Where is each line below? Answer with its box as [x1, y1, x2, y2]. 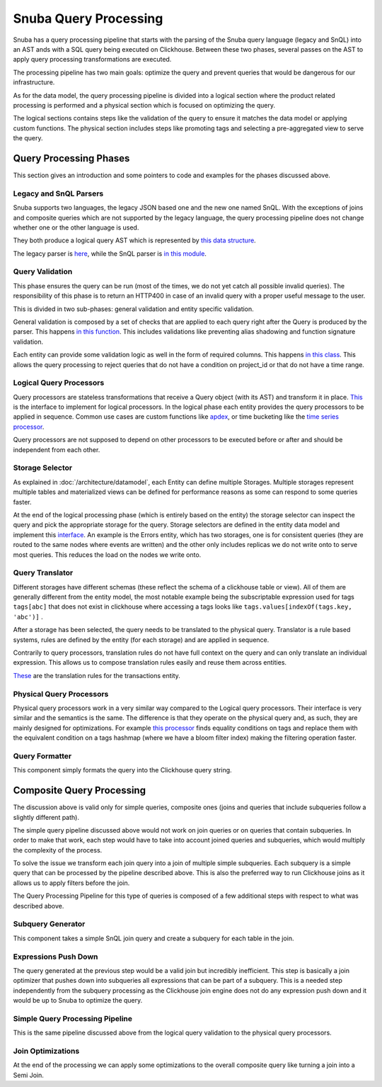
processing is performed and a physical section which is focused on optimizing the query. [13, 101, 276, 109]
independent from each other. [13, 445, 100, 454]
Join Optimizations [13, 1046, 80, 1056]
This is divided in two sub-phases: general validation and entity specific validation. [13, 305, 254, 313]
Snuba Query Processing [13, 11, 163, 26]
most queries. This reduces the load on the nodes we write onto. [13, 550, 202, 559]
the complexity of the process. [13, 845, 103, 854]
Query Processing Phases [13, 152, 130, 164]
